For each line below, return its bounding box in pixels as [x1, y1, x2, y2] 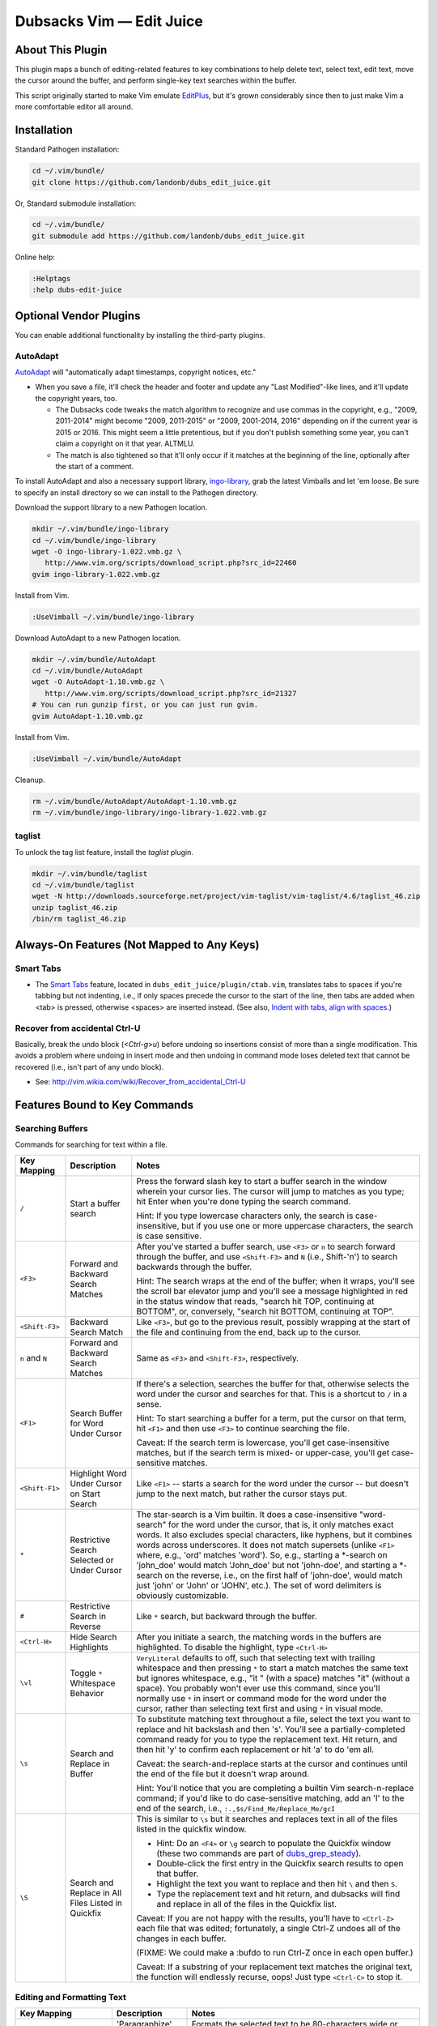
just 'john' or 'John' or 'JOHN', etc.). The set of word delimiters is [136, 1579, 382, 1591]
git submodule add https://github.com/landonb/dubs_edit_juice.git [32, 231, 306, 241]
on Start [70, 1488, 101, 1499]
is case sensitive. [136, 1230, 202, 1242]
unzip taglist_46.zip [32, 903, 118, 912]
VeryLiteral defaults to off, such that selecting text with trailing [136, 1652, 375, 1663]
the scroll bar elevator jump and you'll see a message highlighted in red [136, 1285, 409, 1297]
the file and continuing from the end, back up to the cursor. [136, 1326, 362, 1337]
